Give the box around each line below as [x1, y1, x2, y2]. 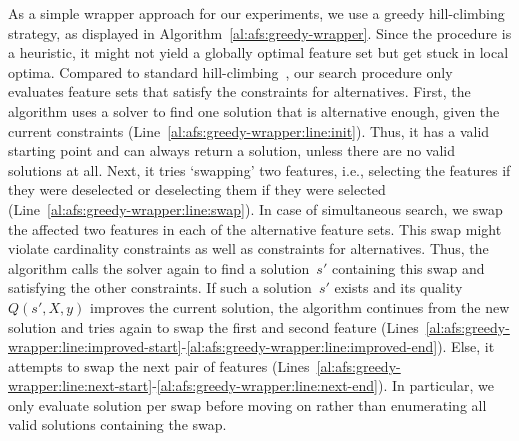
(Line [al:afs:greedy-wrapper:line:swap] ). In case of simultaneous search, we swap [8, 198, 503, 219]
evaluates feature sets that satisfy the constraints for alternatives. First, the [8, 81, 471, 102]
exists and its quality [334, 277, 463, 298]
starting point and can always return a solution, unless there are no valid [8, 140, 456, 161]
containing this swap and [331, 257, 485, 278]
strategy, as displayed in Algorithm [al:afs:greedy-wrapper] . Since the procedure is [8, 22, 512, 43]
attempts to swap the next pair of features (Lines [8, 355, 310, 376]
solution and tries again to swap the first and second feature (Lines [8, 316, 419, 337]
